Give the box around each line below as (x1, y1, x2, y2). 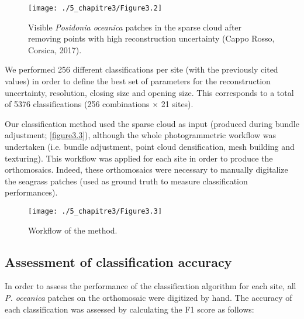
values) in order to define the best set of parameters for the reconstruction (5, 75, 271, 87)
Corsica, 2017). (28, 43, 82, 56)
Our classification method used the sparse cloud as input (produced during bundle (5, 117, 299, 129)
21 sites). (161, 98, 194, 110)
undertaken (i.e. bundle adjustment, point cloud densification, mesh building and (5, 140, 295, 152)
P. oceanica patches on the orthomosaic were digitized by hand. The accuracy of (5, 291, 292, 304)
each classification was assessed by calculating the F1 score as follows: (5, 303, 254, 315)
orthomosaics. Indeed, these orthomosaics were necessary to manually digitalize (5, 163, 288, 176)
